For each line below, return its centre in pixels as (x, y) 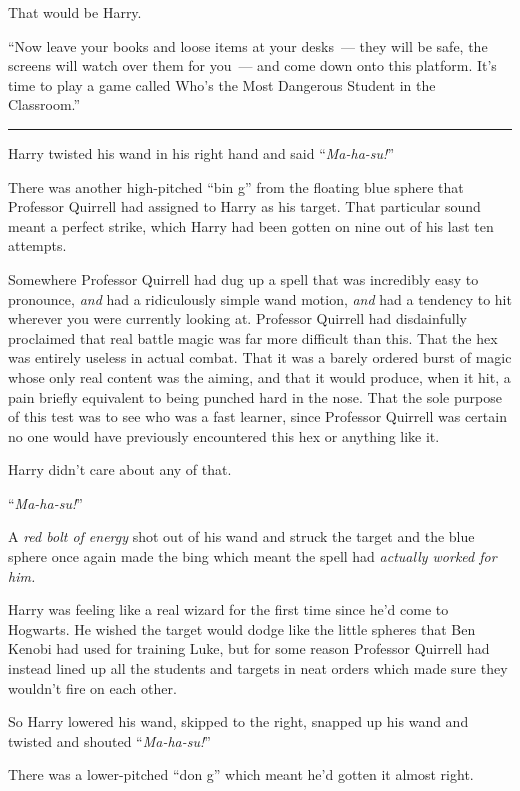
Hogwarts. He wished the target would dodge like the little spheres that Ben (242, 628)
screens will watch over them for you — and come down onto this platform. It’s (252, 65)
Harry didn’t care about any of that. (120, 469)
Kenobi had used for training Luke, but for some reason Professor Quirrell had (249, 648)
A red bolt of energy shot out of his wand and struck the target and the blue (241, 536)
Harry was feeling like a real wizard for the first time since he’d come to (228, 609)
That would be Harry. (75, 12)
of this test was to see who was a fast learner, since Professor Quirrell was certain (257, 416)
